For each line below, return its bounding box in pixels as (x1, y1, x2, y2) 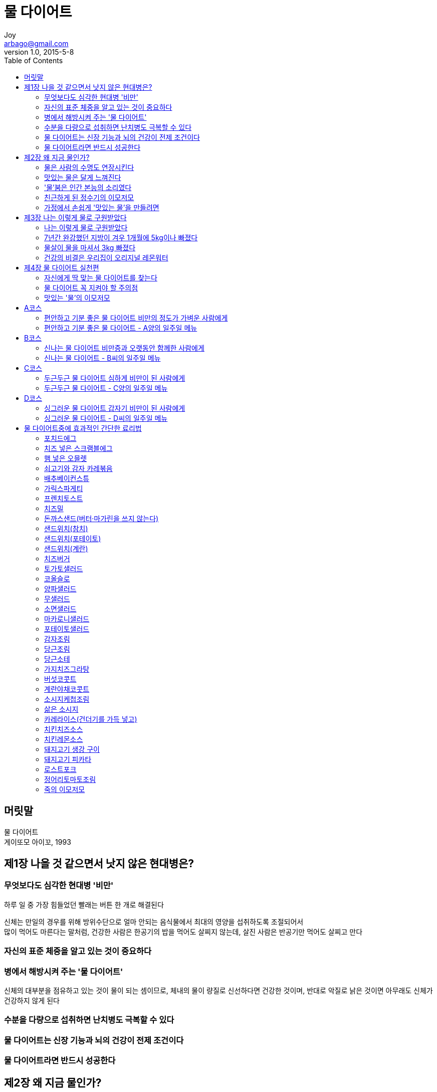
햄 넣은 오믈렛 (44, 453, 87, 462)
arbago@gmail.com (4, 39, 69, 48)
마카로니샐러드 (44, 614, 90, 623)
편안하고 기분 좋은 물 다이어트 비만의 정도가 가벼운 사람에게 (44, 313, 228, 322)
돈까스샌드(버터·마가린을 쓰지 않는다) (44, 514, 159, 523)
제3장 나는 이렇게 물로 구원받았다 (24, 213, 127, 222)
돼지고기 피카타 (44, 754, 92, 763)
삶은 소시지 (44, 704, 79, 713)
